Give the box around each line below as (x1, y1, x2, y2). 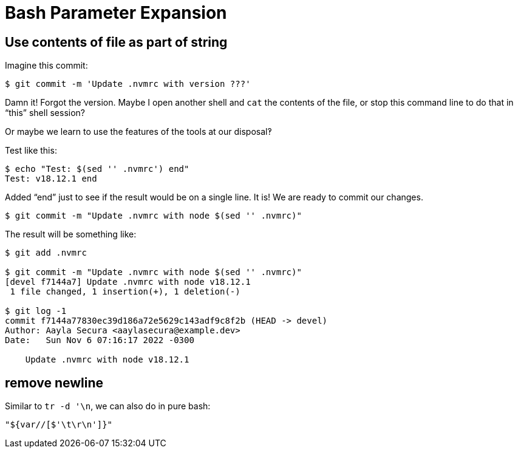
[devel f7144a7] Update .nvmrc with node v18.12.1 (5, 277, 251, 287)
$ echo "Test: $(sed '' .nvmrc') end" (5, 164, 189, 174)
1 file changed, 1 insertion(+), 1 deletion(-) (10, 287, 240, 297)
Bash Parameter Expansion (5, 2, 227, 23)
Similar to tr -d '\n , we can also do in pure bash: (5, 401, 211, 412)
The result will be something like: (5, 229, 137, 240)
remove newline (5, 375, 104, 390)
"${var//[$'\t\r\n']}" (5, 420, 113, 430)
